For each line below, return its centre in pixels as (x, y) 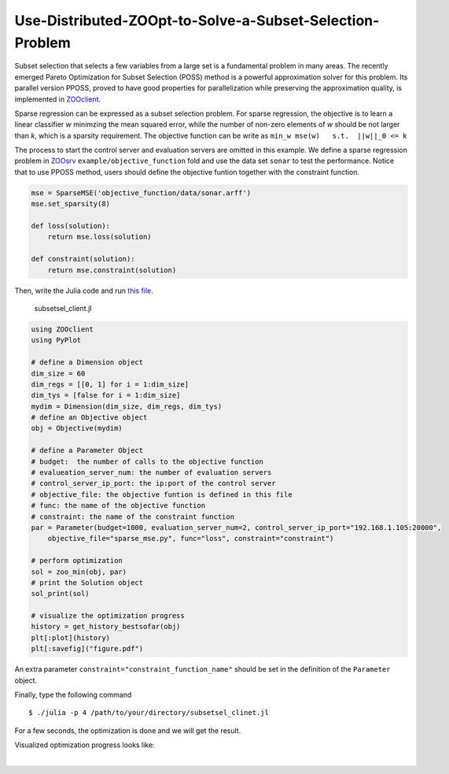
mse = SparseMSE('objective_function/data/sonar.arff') (141, 193)
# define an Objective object (89, 418)
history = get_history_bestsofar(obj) (106, 627)
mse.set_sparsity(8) (70, 204)
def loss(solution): (70, 226)
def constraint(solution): (83, 259)
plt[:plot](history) (70, 637)
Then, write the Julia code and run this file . (84, 291)
